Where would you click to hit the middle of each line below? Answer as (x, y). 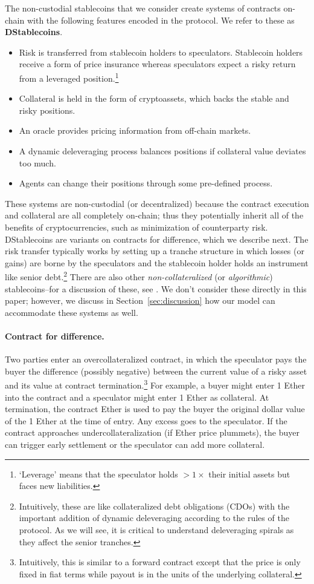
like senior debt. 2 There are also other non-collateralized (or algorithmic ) (139, 276)
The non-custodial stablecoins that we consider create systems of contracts (143, 8)
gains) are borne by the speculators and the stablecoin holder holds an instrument (157, 262)
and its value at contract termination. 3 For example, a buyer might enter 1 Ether (155, 384)
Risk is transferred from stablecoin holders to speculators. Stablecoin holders (161, 52)
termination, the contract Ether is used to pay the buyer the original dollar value (155, 409)
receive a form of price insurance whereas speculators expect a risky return (157, 64)
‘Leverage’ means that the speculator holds (98, 474)
